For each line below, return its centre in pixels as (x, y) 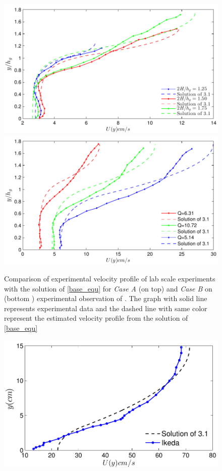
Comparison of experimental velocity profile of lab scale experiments (110, 278)
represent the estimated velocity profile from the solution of (96, 318)
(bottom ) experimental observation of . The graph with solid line (106, 298)
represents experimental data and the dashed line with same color (106, 308)
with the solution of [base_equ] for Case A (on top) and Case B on (108, 288)
